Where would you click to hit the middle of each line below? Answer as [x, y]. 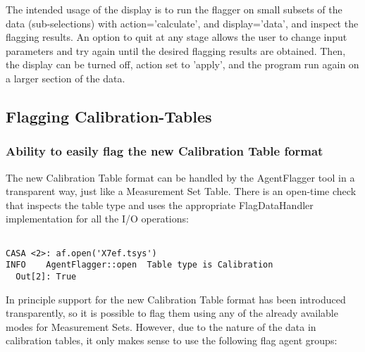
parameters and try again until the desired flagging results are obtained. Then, [176, 50]
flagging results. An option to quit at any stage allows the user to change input [177, 37]
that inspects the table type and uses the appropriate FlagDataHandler [160, 205]
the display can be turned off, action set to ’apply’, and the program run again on [182, 64]
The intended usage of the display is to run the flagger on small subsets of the [174, 9]
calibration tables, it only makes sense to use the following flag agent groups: [172, 340]
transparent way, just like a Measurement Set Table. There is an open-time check [181, 191]
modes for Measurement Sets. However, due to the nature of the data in [161, 326]
